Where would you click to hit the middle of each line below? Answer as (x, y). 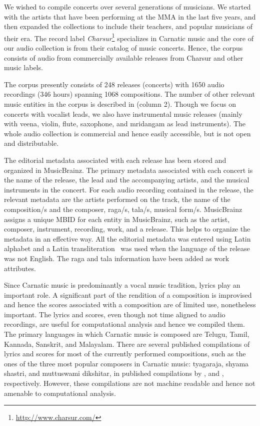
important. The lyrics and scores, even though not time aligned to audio (115, 314)
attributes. (20, 268)
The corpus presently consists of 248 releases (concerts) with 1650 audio (114, 84)
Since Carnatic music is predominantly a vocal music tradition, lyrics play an (122, 285)
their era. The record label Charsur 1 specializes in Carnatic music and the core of (129, 37)
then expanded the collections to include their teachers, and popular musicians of (128, 26)
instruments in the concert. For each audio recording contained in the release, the (129, 189)
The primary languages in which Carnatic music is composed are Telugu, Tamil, (127, 334)
